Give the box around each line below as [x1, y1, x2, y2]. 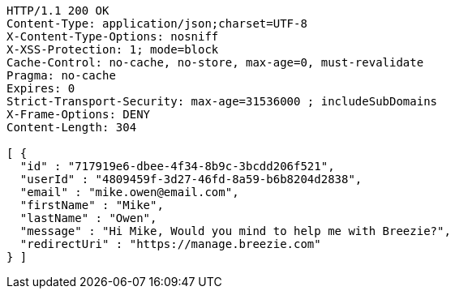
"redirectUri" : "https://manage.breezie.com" [19, 237, 321, 250]
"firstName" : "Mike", [19, 199, 164, 212]
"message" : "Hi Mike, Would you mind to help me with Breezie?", [19, 224, 451, 237]
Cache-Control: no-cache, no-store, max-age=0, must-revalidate [6, 56, 424, 69]
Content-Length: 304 [6, 121, 137, 134]
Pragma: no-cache [6, 69, 116, 82]
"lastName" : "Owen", [19, 212, 157, 224]
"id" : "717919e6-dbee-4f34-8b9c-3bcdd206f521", [19, 160, 335, 173]
